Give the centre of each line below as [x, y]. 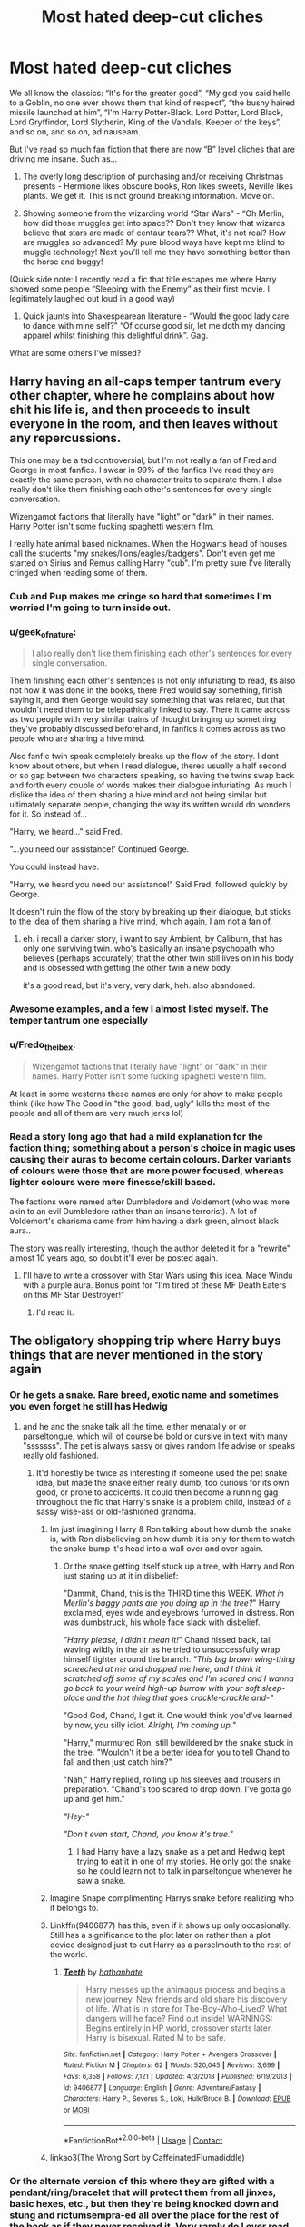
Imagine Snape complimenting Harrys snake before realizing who [172, 1898]
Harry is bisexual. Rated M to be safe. [156, 2037]
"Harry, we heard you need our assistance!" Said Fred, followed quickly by [148, 885]
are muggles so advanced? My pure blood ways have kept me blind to [154, 242]
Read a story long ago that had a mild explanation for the [136, 1136]
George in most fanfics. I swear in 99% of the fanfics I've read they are [142, 470]
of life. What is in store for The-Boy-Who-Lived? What [187, 2008]
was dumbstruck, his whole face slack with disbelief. [162, 1622]
